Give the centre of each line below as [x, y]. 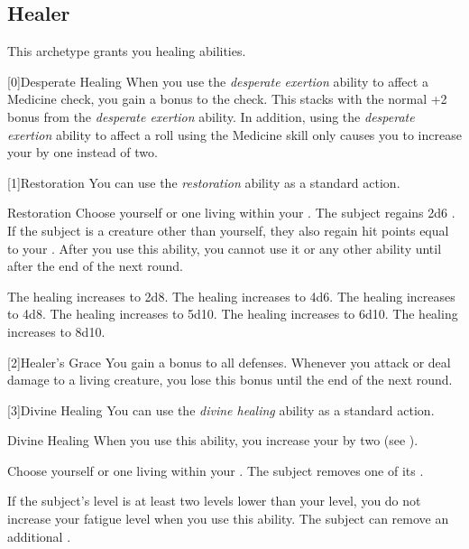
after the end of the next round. [95, 266]
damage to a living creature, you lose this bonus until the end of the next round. [230, 380]
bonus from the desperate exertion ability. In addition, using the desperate [211, 116]
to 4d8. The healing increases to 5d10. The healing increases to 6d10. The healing [233, 314]
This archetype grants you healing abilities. [127, 51]
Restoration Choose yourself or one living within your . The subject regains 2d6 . [231, 213]
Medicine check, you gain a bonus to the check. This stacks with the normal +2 [227, 99]
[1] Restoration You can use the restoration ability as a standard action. [204, 182]
